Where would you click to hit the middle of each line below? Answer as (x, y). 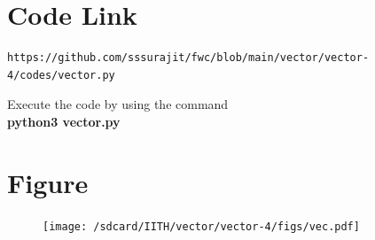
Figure (48, 182)
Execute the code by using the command (118, 104)
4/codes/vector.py (61, 75)
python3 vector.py (64, 121)
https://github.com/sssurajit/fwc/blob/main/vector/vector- (188, 58)
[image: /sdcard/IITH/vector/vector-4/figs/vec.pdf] (201, 226)
